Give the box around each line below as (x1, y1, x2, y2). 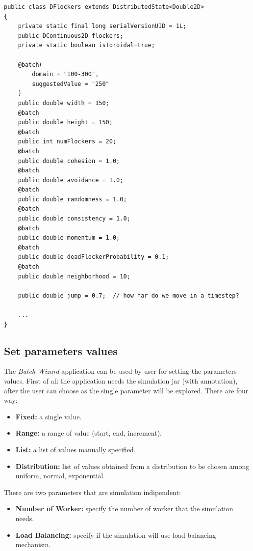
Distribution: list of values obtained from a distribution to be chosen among (15, 461, 250, 471)
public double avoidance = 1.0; (18, 176, 124, 184)
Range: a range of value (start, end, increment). (15, 428, 162, 438)
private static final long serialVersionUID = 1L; (18, 23, 187, 30)
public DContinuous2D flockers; (18, 32, 124, 39)
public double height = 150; (18, 119, 113, 126)
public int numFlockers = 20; (18, 138, 117, 145)
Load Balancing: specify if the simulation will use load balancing (15, 529, 216, 540)
